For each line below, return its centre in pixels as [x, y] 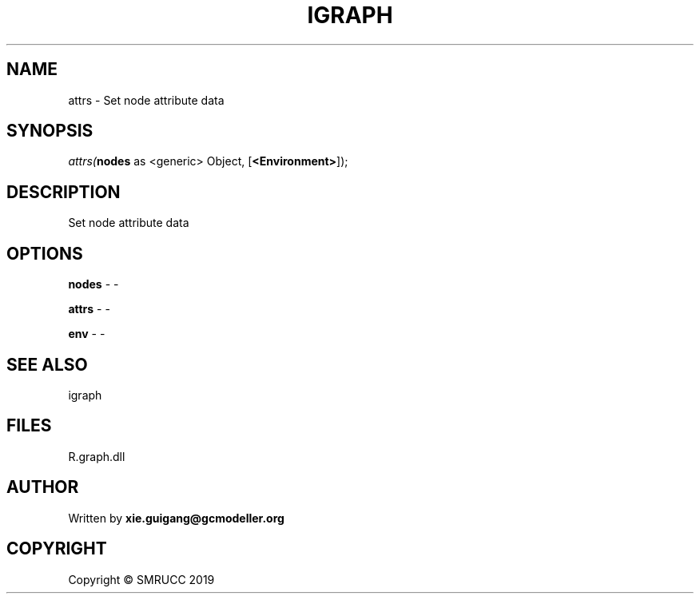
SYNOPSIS [50, 131]
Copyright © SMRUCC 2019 [141, 579]
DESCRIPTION [64, 192]
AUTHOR [43, 487]
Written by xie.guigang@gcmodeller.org [176, 518]
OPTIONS [45, 253]
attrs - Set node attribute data [146, 100]
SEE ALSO [47, 364]
